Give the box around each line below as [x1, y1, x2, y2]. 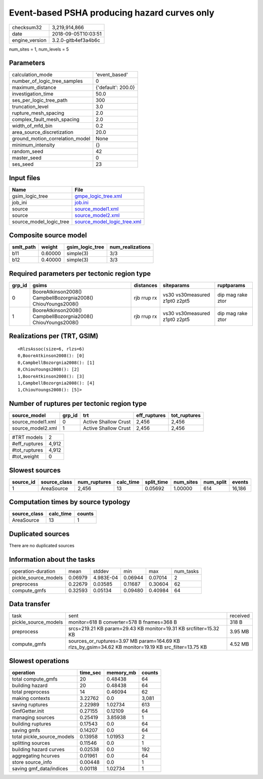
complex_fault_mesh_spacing [12, 116, 80, 123]
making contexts [12, 695, 50, 702]
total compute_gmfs [12, 675, 58, 682]
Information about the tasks [9, 555, 95, 564]
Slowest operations [9, 657, 69, 665]
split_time [145, 478, 168, 485]
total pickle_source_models [12, 733, 75, 740]
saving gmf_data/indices [12, 765, 68, 772]
